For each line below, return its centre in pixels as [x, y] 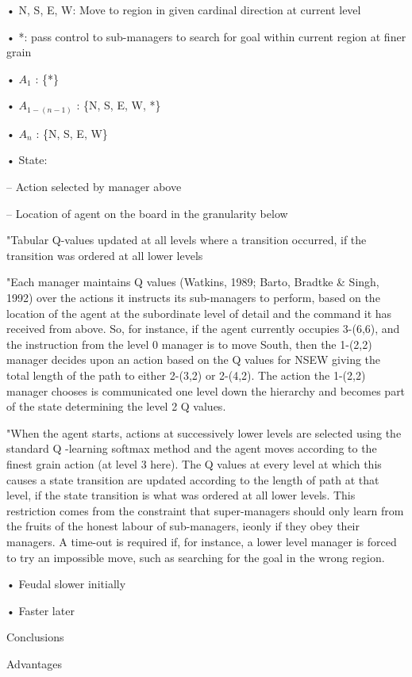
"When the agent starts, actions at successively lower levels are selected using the [204, 432]
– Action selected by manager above [94, 187]
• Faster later [40, 610]
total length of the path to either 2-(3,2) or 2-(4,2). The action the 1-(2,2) [186, 375]
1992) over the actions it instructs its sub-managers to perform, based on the [193, 298]
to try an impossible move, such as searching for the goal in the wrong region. [196, 557]
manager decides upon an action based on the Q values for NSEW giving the [194, 360]
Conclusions [35, 637]
